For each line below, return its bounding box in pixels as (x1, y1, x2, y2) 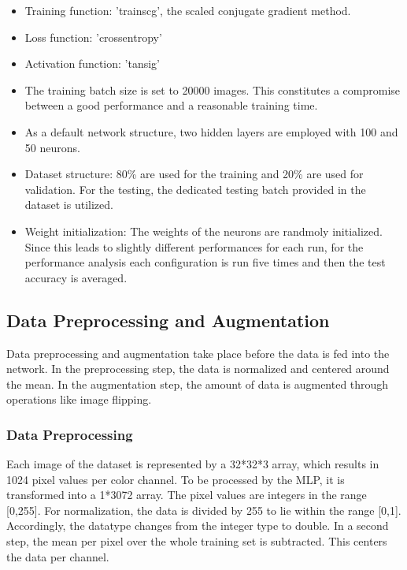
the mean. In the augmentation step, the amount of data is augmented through (6, 375, 389, 392)
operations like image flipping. (6, 391, 152, 408)
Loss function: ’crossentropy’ (24, 28, 162, 45)
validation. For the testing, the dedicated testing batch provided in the (24, 181, 366, 197)
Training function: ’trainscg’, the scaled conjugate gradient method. (24, 2, 351, 18)
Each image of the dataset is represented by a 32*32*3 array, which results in (6, 456, 379, 472)
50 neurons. (24, 139, 80, 155)
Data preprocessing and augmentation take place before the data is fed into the (6, 345, 390, 361)
